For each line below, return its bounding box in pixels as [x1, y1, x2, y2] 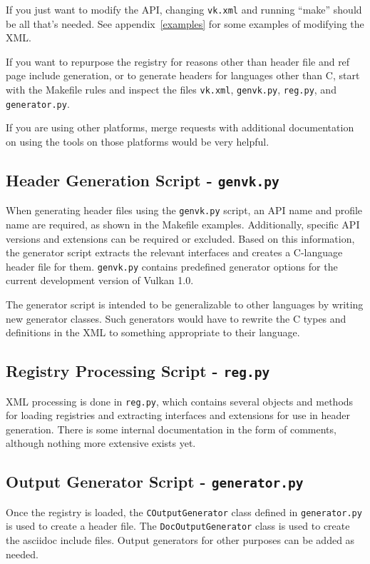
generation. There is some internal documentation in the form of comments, [6, 421, 336, 436]
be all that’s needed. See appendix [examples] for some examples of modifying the [6, 16, 364, 31]
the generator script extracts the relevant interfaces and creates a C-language [6, 245, 343, 260]
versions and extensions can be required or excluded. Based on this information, [6, 231, 355, 246]
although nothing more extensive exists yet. [6, 435, 196, 450]
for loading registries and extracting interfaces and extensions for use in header [6, 408, 350, 423]
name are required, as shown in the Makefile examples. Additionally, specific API [6, 216, 360, 231]
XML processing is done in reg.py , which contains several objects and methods [6, 393, 354, 408]
